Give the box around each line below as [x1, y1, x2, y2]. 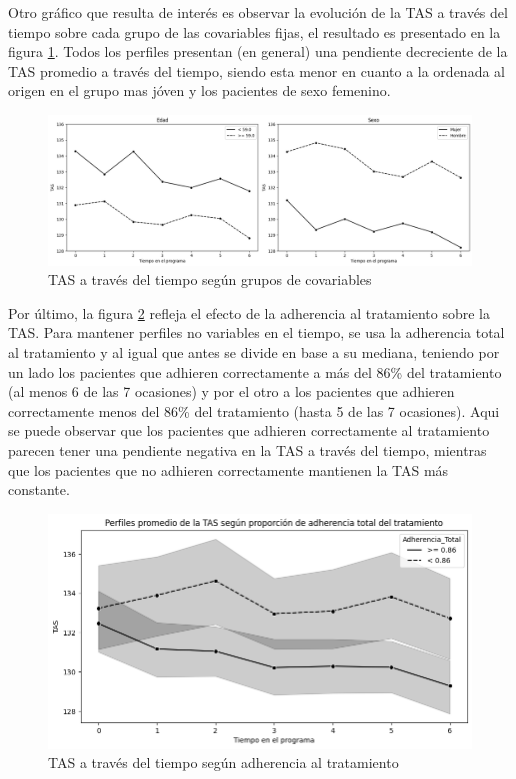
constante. [8, 479, 70, 500]
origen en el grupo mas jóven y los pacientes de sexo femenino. [8, 80, 391, 101]
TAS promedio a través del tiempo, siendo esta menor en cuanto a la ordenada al [8, 60, 505, 81]
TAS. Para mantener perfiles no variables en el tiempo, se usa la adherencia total [8, 322, 505, 343]
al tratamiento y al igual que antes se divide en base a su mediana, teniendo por [8, 342, 500, 363]
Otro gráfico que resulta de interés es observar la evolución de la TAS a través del [8, 2, 508, 22]
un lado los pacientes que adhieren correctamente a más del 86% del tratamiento [8, 361, 502, 382]
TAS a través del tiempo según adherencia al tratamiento [48, 752, 399, 773]
